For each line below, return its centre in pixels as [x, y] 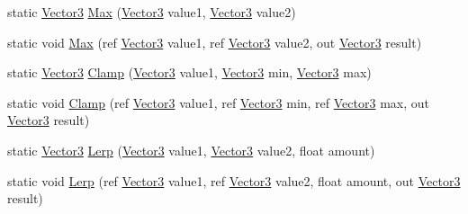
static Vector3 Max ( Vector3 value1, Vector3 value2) [152, 12]
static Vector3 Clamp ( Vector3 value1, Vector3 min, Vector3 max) [189, 72]
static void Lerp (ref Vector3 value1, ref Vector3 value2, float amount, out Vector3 [234, 180]
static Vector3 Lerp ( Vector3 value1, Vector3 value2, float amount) [191, 150]
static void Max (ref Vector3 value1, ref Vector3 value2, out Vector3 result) [215, 42]
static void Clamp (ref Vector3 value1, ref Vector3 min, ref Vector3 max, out [218, 102]
